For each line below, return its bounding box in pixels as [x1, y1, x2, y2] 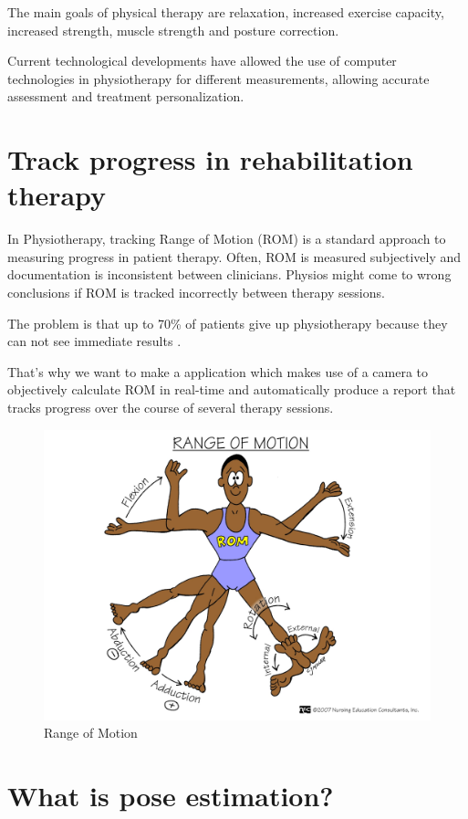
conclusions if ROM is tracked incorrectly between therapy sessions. [7, 283, 385, 302]
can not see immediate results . [7, 331, 182, 351]
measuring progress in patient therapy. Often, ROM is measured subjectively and [7, 247, 462, 266]
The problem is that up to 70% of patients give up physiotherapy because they [7, 313, 448, 332]
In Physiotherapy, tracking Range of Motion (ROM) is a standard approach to [7, 229, 446, 248]
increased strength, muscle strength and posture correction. [7, 20, 339, 39]
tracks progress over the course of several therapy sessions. [7, 398, 334, 417]
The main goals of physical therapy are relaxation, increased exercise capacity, [7, 3, 444, 21]
